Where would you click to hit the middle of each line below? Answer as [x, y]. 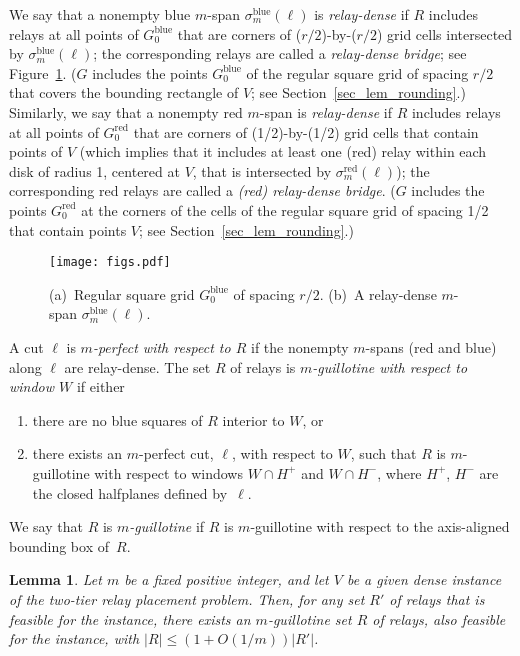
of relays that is [437, 598]
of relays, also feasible [439, 618]
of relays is [263, 366]
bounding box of [59, 545]
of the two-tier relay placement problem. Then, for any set [187, 598]
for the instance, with [74, 638]
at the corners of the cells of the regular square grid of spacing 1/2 [285, 209]
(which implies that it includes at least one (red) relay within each [283, 151]
